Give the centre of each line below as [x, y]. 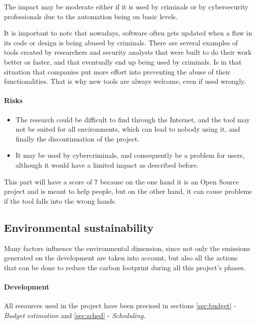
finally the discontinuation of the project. [78, 138]
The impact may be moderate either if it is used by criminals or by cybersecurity [126, 6]
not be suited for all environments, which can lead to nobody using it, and [128, 129]
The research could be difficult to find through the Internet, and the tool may [133, 119]
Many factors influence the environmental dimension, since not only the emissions [127, 248]
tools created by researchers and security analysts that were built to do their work [128, 52]
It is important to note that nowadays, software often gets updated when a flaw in [128, 33]
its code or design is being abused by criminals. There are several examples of [121, 42]
